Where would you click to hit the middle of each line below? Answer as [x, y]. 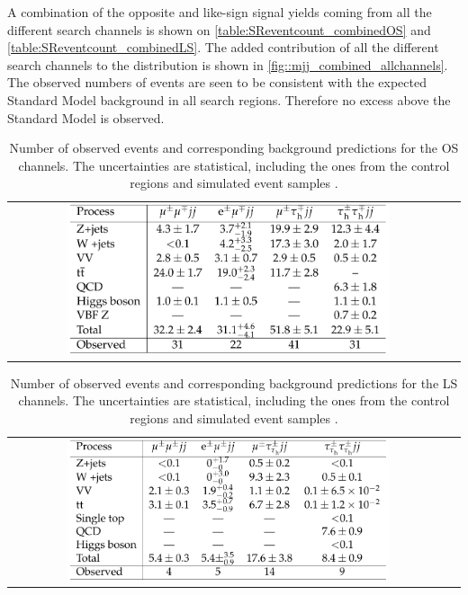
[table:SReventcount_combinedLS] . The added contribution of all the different [223, 47]
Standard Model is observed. [86, 117]
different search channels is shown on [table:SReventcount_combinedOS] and [219, 29]
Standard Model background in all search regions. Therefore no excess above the [229, 99]
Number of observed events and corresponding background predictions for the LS [234, 382]
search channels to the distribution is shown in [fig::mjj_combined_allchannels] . [228, 64]
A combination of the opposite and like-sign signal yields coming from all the [220, 12]
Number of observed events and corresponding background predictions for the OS [234, 148]
